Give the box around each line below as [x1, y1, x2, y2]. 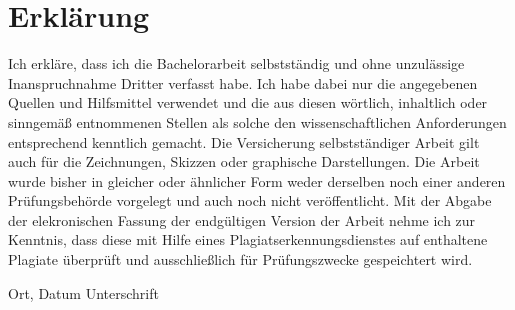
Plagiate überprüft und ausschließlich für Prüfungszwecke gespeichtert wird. [8, 249, 473, 270]
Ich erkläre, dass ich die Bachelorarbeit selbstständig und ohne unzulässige [8, 53, 465, 74]
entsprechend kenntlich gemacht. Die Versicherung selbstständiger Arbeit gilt [8, 131, 480, 152]
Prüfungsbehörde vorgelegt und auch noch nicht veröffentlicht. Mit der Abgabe [8, 190, 492, 211]
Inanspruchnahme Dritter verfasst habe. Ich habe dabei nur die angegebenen [8, 72, 478, 93]
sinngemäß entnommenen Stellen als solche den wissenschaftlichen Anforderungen [8, 111, 507, 132]
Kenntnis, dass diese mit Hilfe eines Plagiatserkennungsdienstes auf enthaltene [8, 229, 488, 250]
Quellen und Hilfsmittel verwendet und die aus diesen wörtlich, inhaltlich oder [8, 92, 488, 113]
